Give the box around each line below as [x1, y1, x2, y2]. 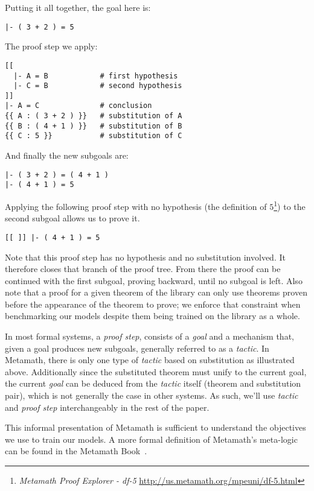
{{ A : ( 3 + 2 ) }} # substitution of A [5, 112, 182, 121]
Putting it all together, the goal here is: [5, 1, 151, 13]
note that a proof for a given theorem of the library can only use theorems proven [5, 286, 307, 299]
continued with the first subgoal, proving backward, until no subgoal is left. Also [5, 274, 303, 287]
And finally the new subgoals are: [5, 149, 129, 162]
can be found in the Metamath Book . [5, 445, 147, 457]
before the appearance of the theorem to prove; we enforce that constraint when [5, 297, 301, 310]
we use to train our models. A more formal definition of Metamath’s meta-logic [5, 432, 298, 445]
